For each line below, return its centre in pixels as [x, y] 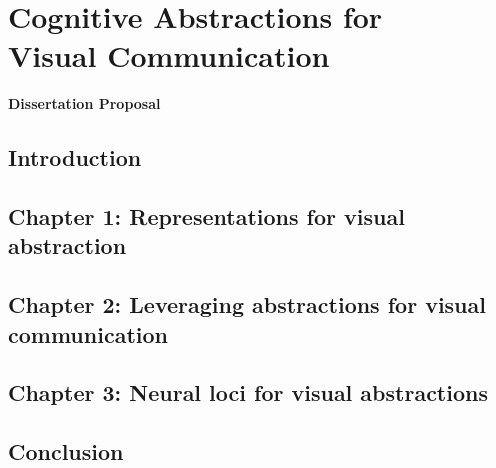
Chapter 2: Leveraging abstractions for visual [247, 304]
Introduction [75, 157]
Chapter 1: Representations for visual [206, 216]
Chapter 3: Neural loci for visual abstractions [248, 392]
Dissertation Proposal [84, 103]
